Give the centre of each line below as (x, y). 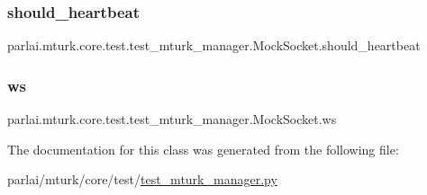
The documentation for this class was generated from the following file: (203, 149)
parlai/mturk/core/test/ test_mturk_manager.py (142, 179)
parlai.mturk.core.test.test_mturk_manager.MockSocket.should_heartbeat (214, 45)
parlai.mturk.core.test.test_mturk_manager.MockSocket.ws (172, 119)
